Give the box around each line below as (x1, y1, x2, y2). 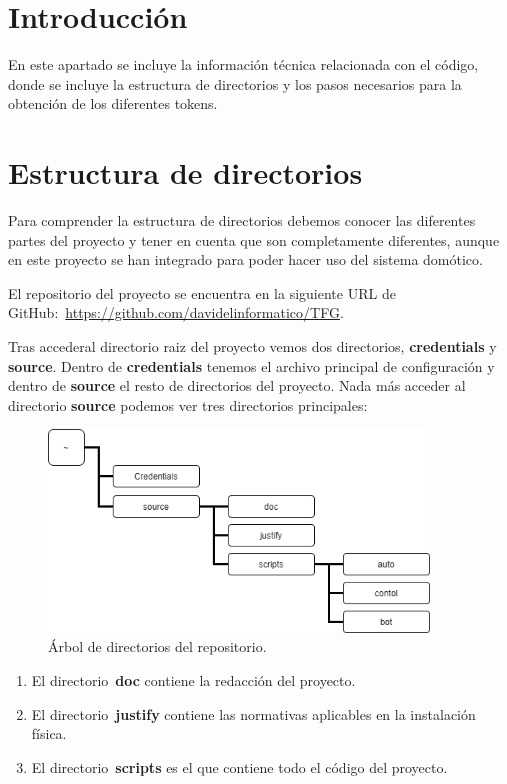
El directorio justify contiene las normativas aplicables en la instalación (31, 703, 476, 724)
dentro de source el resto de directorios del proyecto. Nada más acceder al (8, 375, 466, 396)
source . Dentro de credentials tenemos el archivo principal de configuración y (8, 355, 495, 376)
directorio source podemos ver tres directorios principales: (8, 394, 368, 415)
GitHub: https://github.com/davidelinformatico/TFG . (8, 302, 344, 323)
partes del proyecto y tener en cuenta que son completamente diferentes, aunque (8, 229, 500, 250)
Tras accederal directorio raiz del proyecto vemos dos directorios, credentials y (8, 336, 497, 356)
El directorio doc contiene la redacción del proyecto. (31, 669, 356, 690)
